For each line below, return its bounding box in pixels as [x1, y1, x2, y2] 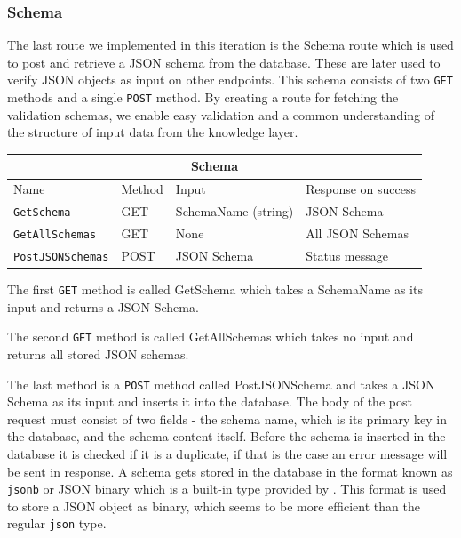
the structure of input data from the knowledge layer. [7, 123, 298, 141]
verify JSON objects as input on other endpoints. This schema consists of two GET [7, 70, 453, 89]
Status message [306, 245, 388, 264]
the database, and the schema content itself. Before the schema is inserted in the [7, 427, 446, 446]
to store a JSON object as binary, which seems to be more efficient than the [7, 496, 420, 515]
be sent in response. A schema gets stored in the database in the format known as [7, 462, 453, 480]
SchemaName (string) [175, 202, 294, 221]
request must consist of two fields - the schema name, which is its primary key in [7, 409, 447, 428]
